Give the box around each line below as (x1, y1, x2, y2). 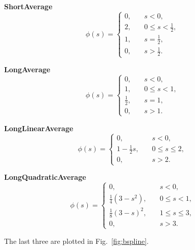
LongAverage (4, 64, 51, 75)
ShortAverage (4, 1, 53, 11)
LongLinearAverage (4, 122, 74, 133)
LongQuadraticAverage (4, 172, 86, 182)
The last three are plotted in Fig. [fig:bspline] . (4, 235, 149, 246)
